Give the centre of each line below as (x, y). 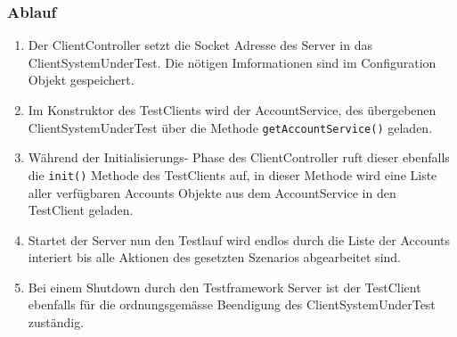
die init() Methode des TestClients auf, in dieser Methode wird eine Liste (233, 174)
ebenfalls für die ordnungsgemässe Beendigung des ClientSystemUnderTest (232, 304)
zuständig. (56, 322)
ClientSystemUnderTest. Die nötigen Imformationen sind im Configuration (232, 62)
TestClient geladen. (81, 210)
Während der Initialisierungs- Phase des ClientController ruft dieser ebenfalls (239, 157)
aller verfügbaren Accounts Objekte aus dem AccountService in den (212, 192)
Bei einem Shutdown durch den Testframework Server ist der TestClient (224, 287)
